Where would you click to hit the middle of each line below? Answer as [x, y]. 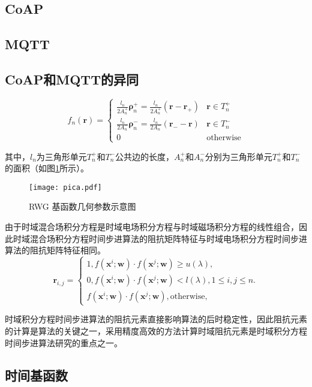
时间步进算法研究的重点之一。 [64, 342]
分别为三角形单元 [238, 156]
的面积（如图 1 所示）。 [47, 168]
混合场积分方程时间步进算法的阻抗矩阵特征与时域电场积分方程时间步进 [168, 238]
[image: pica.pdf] [65, 187]
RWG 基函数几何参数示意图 [82, 206]
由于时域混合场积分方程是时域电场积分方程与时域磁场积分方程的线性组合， [152, 227]
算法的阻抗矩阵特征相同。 [55, 250]
